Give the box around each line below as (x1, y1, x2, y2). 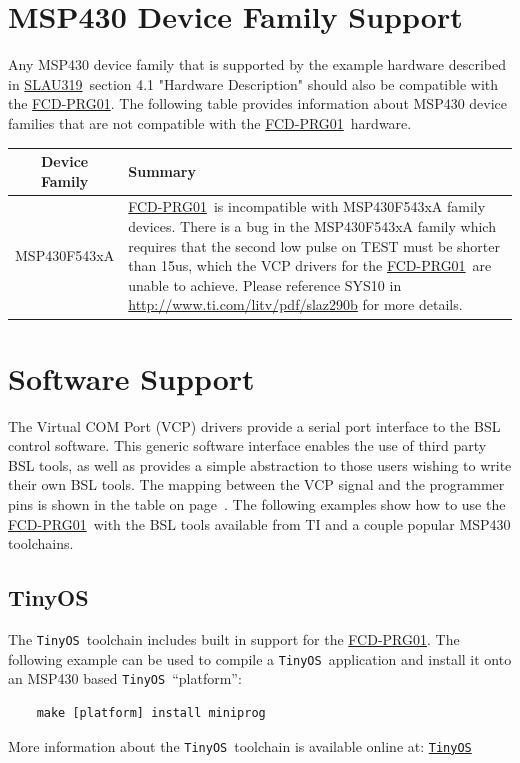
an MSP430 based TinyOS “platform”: (8, 668, 242, 689)
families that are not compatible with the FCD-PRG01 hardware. (8, 112, 412, 133)
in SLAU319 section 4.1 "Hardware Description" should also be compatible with (8, 73, 499, 94)
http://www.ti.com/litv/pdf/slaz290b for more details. (128, 294, 463, 315)
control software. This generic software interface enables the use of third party (8, 435, 487, 456)
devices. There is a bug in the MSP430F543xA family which (128, 216, 496, 237)
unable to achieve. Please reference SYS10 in (128, 274, 402, 295)
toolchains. (8, 533, 74, 554)
